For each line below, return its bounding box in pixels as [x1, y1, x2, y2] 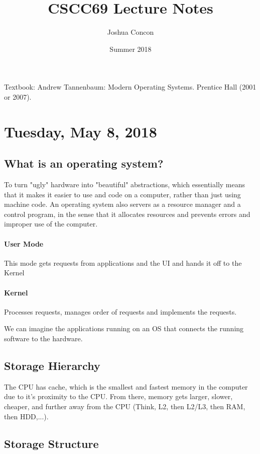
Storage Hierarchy [4, 358, 100, 373]
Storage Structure [4, 435, 99, 451]
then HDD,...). [4, 411, 49, 421]
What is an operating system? [4, 156, 164, 171]
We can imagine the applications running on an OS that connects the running [4, 323, 244, 334]
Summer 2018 [109, 43, 152, 54]
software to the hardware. [4, 333, 83, 344]
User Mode [4, 238, 44, 249]
